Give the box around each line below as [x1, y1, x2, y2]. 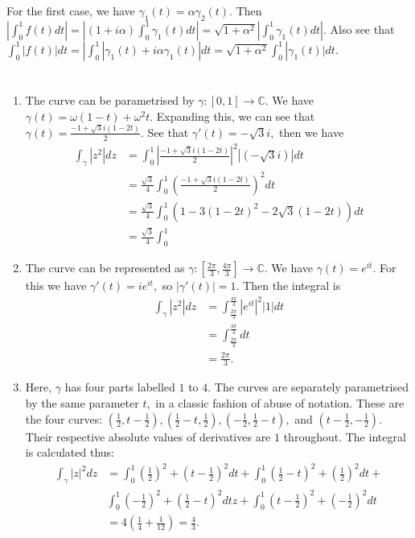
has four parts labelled [64, 379, 175, 395]
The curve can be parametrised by [25, 91, 195, 108]
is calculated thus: [25, 444, 115, 461]
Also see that [330, 20, 395, 37]
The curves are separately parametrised [214, 379, 409, 395]
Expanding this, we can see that [156, 107, 315, 124]
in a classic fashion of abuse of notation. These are [155, 394, 405, 411]
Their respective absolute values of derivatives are [25, 428, 271, 445]
